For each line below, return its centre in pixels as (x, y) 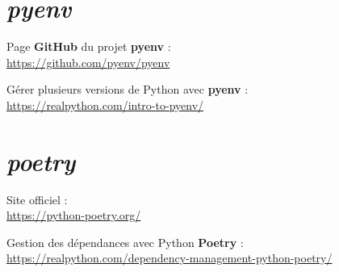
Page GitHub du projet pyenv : (89, 46)
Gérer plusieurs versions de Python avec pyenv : (128, 89)
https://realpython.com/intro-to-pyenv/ (105, 105)
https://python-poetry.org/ (74, 215)
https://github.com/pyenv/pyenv (88, 62)
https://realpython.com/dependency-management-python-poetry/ (169, 258)
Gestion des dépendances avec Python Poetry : (125, 242)
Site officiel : (37, 199)
